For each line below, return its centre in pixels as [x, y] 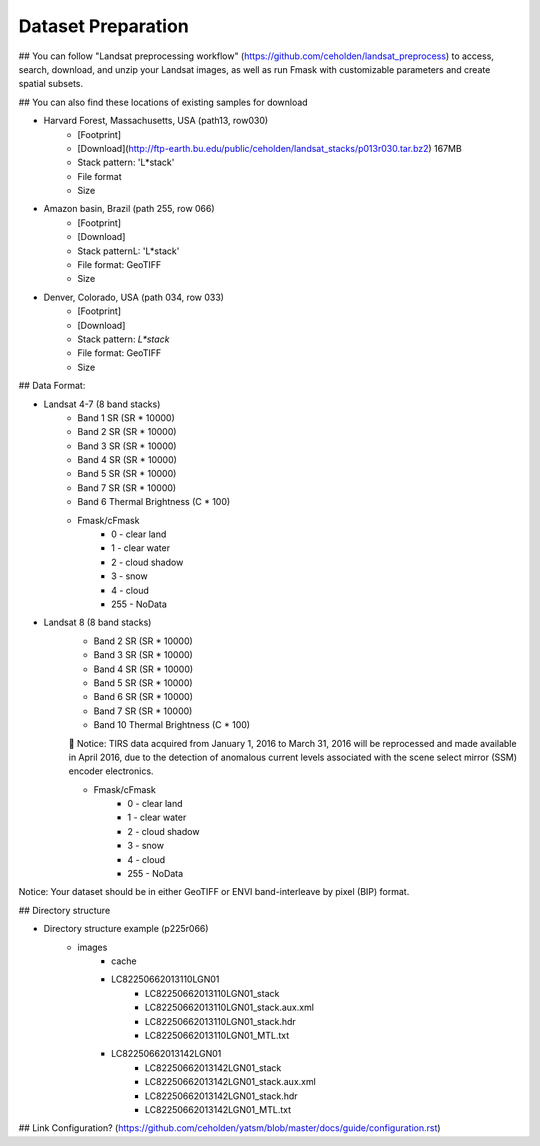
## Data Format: [52, 386]
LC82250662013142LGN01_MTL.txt [218, 1109]
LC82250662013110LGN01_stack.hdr [221, 1021]
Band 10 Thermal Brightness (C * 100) [171, 725]
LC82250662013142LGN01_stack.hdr [222, 1096]
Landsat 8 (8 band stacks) [97, 622]
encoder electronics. [111, 771]
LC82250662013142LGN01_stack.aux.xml [231, 1082]
